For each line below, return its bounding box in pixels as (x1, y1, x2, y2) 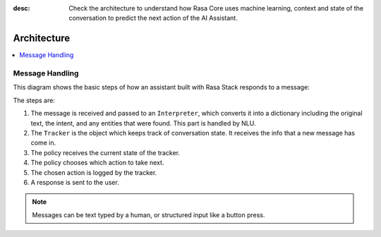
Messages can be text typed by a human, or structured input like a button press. (32, 210, 265, 219)
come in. (30, 138, 56, 147)
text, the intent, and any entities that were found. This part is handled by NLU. (30, 119, 256, 127)
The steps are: (13, 96, 56, 104)
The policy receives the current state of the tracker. (30, 148, 180, 157)
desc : (13, 4, 30, 12)
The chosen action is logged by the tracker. (30, 168, 157, 176)
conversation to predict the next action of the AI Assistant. (68, 14, 238, 23)
